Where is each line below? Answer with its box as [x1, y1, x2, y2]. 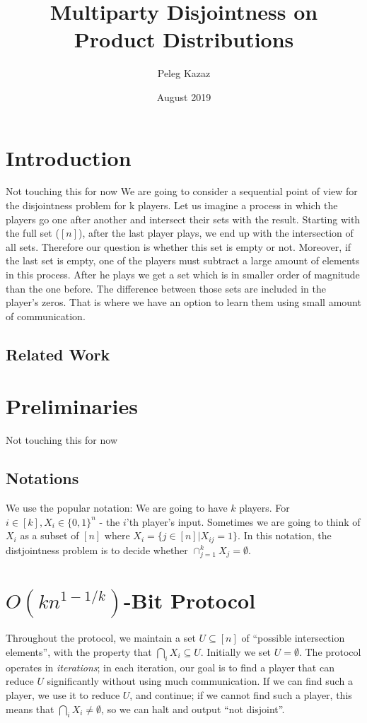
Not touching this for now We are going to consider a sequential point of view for [6, 184, 358, 199]
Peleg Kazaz [157, 66, 211, 81]
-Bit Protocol [124, 585, 256, 614]
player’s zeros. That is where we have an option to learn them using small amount [6, 295, 361, 310]
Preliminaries [6, 392, 138, 421]
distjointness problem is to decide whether [6, 542, 188, 557]
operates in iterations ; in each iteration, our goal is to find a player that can [6, 659, 334, 674]
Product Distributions [74, 25, 294, 54]
